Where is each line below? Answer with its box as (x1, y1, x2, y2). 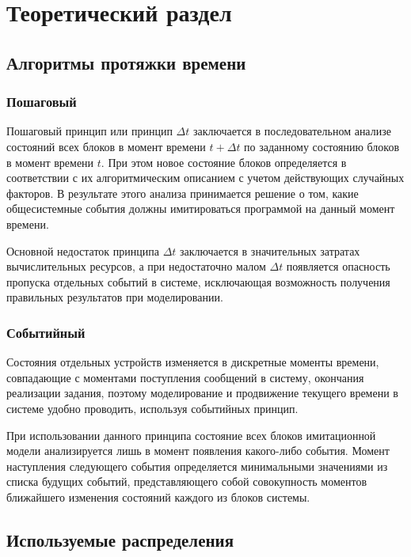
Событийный (6, 322, 86, 342)
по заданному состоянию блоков (244, 138, 400, 154)
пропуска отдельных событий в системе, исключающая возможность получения (6, 273, 390, 290)
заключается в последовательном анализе (192, 123, 391, 139)
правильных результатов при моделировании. (6, 289, 223, 305)
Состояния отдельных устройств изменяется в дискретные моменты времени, (6, 354, 379, 370)
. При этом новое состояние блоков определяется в (101, 153, 347, 170)
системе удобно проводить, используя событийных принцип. (6, 400, 299, 416)
